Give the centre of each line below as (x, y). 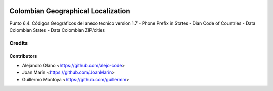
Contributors (23, 56)
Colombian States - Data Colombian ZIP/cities (57, 30)
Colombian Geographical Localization (70, 11)
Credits (18, 43)
